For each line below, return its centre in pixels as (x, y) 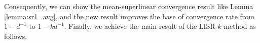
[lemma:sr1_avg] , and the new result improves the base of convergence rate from (129, 16)
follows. (16, 36)
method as (240, 26)
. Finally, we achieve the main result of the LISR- (141, 26)
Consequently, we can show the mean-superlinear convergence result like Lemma (129, 6)
